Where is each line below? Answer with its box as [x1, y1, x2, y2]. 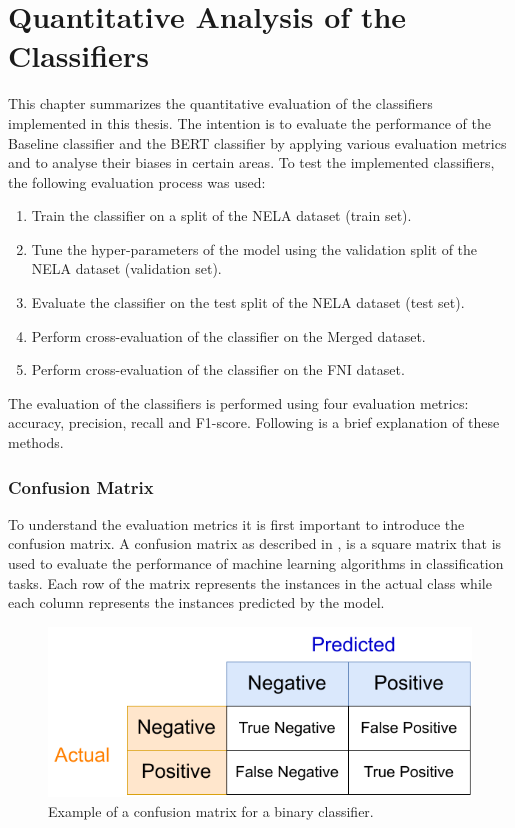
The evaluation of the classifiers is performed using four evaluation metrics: [8, 392, 469, 413]
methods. [8, 432, 64, 453]
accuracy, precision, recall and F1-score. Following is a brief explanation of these [8, 412, 500, 433]
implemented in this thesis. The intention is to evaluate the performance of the [8, 112, 491, 133]
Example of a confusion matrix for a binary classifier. [48, 800, 374, 821]
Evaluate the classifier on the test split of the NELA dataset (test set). [31, 292, 465, 313]
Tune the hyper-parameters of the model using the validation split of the [31, 238, 478, 259]
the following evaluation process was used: [8, 171, 266, 192]
